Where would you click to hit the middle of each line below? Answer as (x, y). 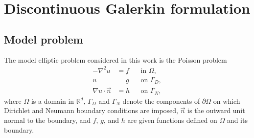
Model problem (44, 39)
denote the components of (161, 101)
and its (237, 120)
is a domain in (53, 101)
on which (227, 101)
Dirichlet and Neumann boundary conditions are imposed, (91, 110)
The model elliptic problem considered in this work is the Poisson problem (115, 59)
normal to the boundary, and (47, 120)
